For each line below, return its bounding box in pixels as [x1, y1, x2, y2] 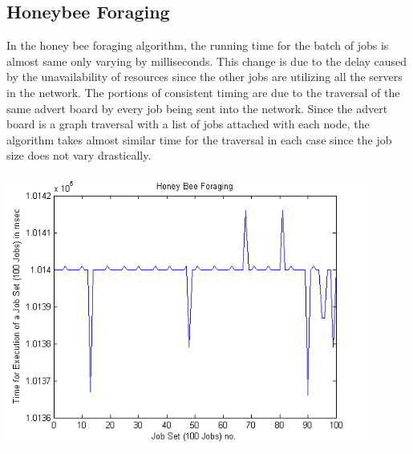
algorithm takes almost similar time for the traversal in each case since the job [6, 131, 392, 148]
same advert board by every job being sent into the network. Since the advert [6, 99, 388, 116]
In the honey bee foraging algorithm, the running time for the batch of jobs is [6, 37, 389, 54]
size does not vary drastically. [6, 147, 152, 164]
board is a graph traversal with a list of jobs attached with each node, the [6, 116, 370, 132]
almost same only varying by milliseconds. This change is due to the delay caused [6, 52, 407, 69]
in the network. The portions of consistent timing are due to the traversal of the [6, 83, 400, 100]
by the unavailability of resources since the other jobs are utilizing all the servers [6, 68, 403, 85]
